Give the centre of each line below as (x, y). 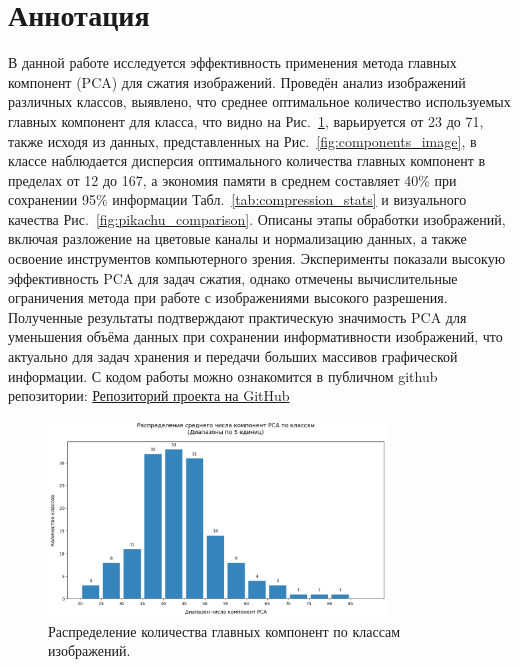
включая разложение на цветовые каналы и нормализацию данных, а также (237, 238)
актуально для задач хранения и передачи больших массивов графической (233, 356)
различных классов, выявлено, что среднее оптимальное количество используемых (259, 101)
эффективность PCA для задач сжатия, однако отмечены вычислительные (233, 277)
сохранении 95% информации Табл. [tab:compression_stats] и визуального (237, 199)
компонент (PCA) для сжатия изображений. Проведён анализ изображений (237, 81)
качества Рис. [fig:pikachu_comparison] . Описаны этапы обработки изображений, (257, 218)
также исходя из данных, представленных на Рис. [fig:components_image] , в (242, 140)
